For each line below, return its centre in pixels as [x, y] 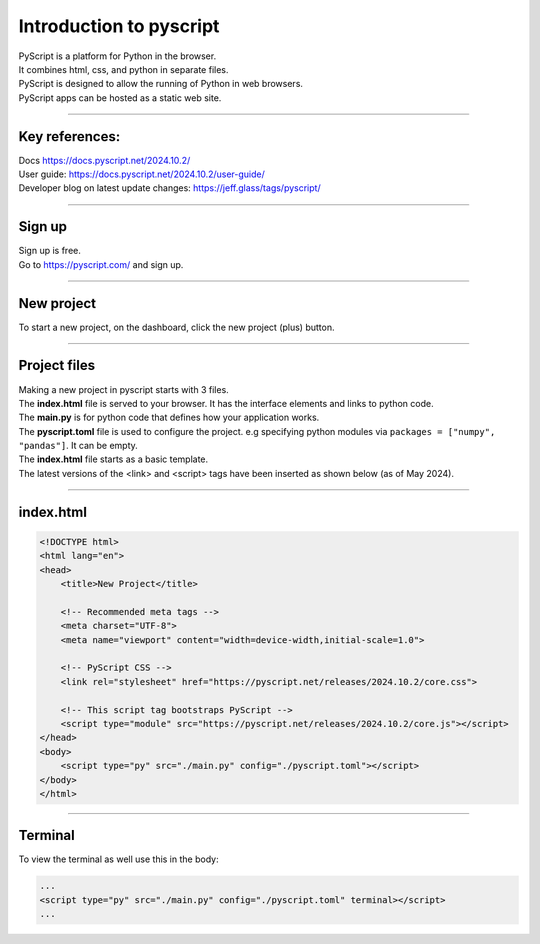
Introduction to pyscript [119, 26]
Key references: [69, 136]
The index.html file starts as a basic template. [113, 459]
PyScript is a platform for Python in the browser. [117, 56]
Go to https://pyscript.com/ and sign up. [101, 264]
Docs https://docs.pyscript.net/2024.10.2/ [104, 160]
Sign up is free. [50, 251]
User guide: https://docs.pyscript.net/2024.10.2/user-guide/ [141, 174]
